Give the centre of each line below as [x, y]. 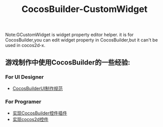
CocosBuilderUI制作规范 [37, 88]
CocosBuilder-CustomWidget [85, 9]
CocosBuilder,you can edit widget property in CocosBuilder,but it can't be [81, 40]
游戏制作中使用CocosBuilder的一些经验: [68, 62]
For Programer [23, 101]
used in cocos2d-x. [25, 45]
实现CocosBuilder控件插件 [40, 113]
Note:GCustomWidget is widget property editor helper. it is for [69, 35]
